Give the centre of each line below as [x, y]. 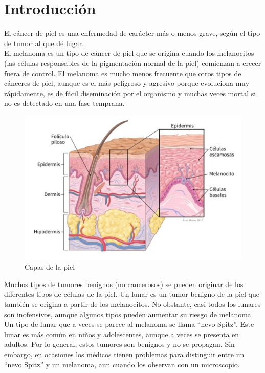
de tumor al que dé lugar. [44, 43]
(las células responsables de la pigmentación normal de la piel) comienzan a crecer [133, 63]
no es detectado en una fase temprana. [64, 103]
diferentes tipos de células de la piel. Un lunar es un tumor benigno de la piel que [132, 294]
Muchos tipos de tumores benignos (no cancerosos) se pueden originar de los [124, 284]
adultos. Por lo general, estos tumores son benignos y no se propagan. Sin [119, 344]
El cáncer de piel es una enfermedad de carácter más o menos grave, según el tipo [132, 33]
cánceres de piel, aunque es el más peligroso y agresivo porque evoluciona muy [127, 83]
